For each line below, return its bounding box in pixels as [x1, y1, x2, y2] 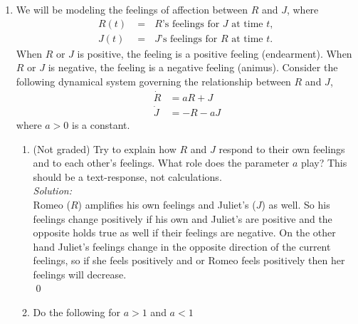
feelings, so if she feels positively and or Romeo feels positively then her [33, 253, 345, 268]
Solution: [33, 183, 72, 198]
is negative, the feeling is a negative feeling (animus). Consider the [48, 60, 338, 75]
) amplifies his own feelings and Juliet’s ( [78, 197, 256, 211]
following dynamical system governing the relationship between [16, 73, 291, 88]
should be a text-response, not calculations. [33, 169, 222, 184]
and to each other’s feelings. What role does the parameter [33, 155, 290, 170]
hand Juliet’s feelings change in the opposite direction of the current [33, 239, 331, 254]
